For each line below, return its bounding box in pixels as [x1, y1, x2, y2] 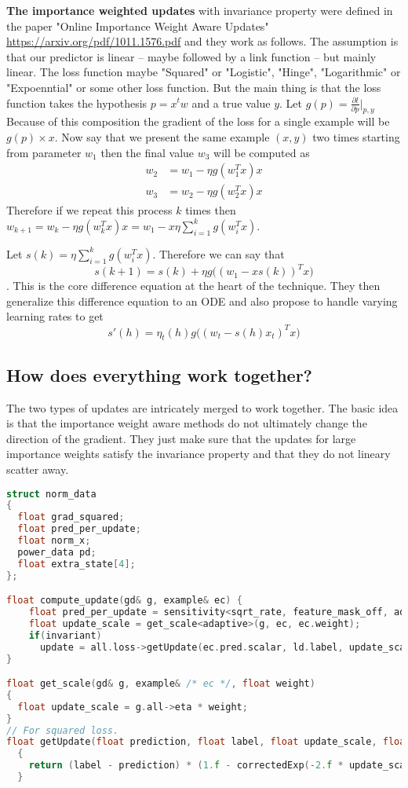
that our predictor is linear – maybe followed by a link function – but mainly [6, 48, 377, 64]
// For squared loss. [6, 724, 119, 736]
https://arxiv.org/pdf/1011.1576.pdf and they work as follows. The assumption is [6, 33, 399, 49]
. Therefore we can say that [152, 245, 285, 262]
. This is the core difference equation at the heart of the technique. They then [6, 277, 381, 294]
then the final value [100, 144, 195, 160]
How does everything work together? [6, 362, 312, 387]
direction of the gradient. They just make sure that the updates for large [6, 430, 356, 446]
